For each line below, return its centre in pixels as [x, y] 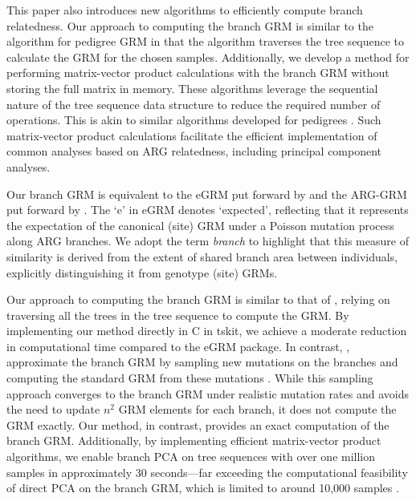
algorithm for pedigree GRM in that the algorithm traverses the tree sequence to [206, 41]
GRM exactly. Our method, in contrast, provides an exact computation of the [198, 424]
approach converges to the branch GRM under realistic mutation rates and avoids [208, 393]
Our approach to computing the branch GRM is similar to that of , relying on [198, 299]
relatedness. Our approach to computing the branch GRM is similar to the [190, 25]
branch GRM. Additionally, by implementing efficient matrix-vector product [194, 440]
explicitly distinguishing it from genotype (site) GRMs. [142, 272]
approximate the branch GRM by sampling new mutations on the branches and [202, 362]
